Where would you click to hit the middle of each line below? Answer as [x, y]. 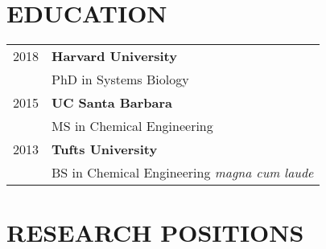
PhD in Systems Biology [120, 79]
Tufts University [105, 149]
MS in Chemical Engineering [132, 125]
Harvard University [114, 55]
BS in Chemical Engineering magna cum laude [183, 172]
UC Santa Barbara [112, 102]
